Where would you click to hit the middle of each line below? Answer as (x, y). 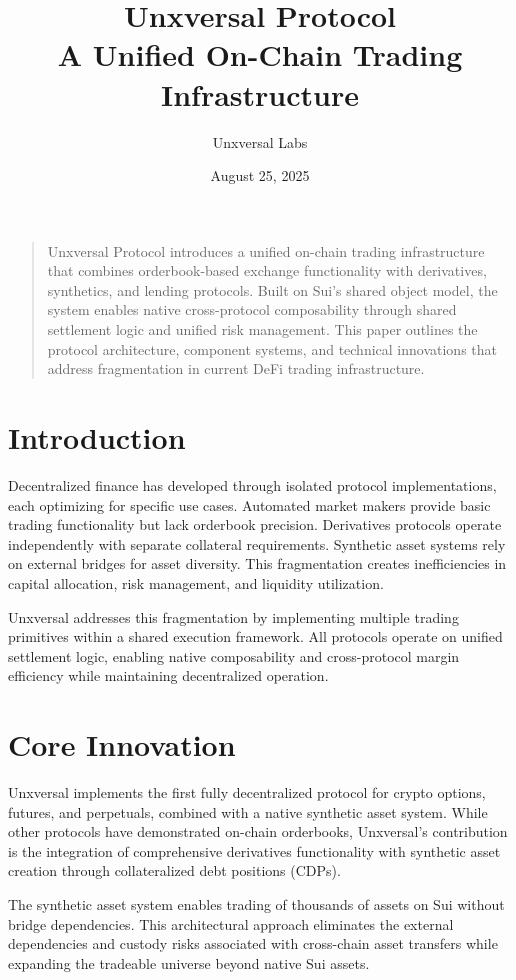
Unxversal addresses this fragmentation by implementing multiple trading (233, 616)
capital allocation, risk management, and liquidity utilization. (196, 582)
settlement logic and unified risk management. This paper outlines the (262, 329)
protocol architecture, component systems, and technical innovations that (272, 348)
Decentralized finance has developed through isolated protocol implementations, (252, 484)
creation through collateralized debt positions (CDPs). (174, 870)
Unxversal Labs (260, 141)
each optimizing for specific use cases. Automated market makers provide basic (249, 504)
